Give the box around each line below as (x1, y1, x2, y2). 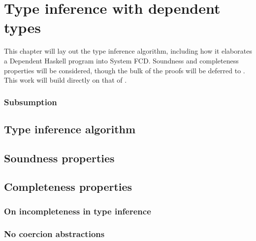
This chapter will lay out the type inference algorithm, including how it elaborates (4, 46, 252, 56)
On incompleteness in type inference (4, 205, 151, 217)
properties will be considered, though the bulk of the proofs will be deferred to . (4, 65, 245, 75)
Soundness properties (4, 150, 115, 165)
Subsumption (4, 95, 57, 108)
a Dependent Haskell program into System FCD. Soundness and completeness (4, 55, 239, 65)
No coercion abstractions (4, 227, 105, 240)
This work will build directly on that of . (4, 75, 127, 85)
